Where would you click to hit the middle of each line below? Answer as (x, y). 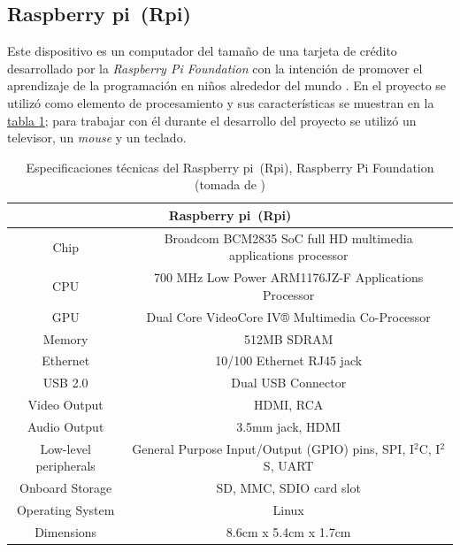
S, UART (288, 466)
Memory (65, 338)
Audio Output (65, 426)
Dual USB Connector (289, 383)
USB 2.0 (65, 383)
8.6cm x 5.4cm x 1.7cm (288, 531)
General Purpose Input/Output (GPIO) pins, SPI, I (273, 448)
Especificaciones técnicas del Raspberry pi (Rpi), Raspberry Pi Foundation (230, 167)
